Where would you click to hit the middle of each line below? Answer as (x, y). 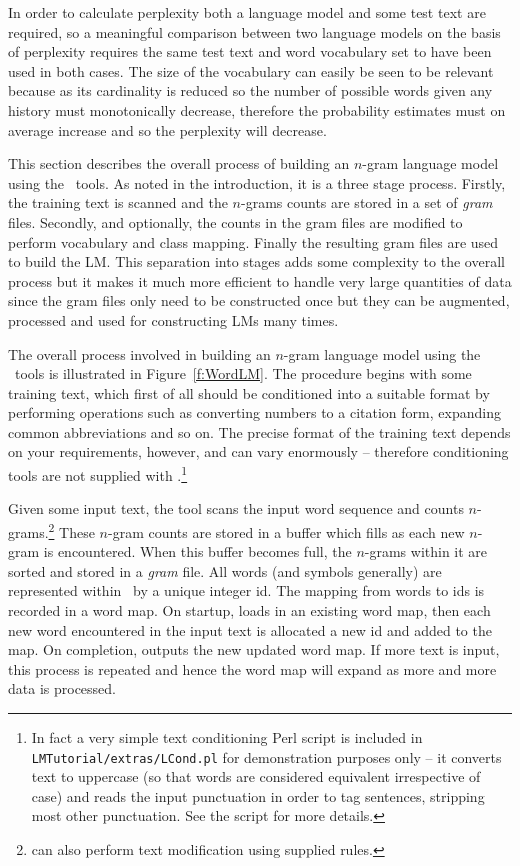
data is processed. (62, 688)
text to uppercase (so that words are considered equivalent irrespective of (256, 776)
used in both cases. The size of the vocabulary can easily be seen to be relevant (251, 70)
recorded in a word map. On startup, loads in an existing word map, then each (249, 609)
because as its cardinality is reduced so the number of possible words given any (250, 90)
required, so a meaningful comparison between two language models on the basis (254, 31)
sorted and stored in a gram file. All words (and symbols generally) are (225, 570)
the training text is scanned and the (118, 202)
